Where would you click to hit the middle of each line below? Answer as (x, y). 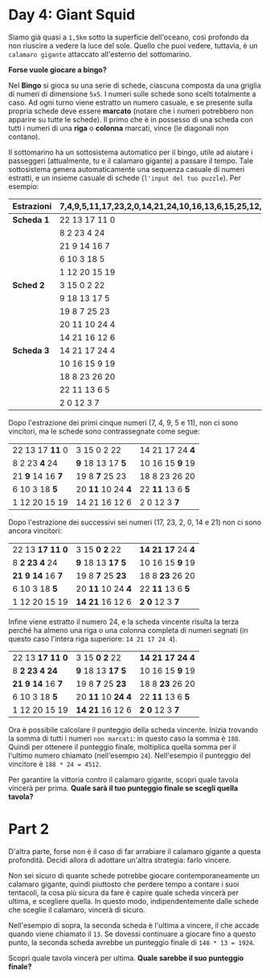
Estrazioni (32, 206)
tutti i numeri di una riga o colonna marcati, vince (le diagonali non (119, 128)
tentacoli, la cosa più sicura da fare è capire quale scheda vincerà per (124, 892)
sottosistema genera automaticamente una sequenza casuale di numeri (127, 169)
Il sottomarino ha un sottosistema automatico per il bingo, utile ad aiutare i (131, 152)
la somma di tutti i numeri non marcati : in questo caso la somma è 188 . (125, 738)
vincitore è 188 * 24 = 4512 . (55, 764)
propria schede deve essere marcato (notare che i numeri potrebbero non (131, 111)
